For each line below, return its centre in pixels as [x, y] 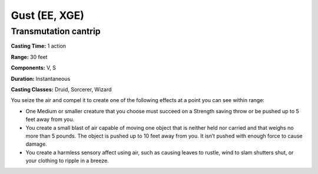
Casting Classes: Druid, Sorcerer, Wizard [61, 89]
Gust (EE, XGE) [48, 15]
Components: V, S [33, 68]
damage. [36, 144]
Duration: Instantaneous [41, 78]
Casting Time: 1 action [39, 46]
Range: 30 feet [29, 57]
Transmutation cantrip [56, 31]
